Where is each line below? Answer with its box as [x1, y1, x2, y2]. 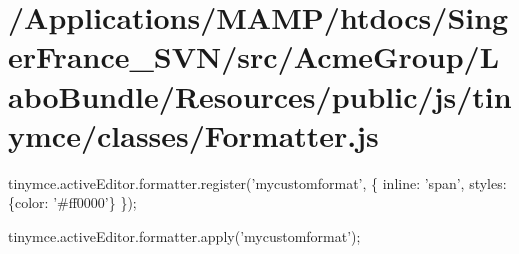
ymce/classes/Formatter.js [8, 114, 379, 155]
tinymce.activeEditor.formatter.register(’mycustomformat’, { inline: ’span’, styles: [8, 172, 507, 193]
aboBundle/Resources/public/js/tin [8, 75, 512, 116]
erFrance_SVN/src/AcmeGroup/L [8, 36, 500, 77]
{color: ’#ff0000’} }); [8, 192, 137, 213]
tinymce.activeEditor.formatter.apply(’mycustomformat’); [8, 225, 361, 246]
